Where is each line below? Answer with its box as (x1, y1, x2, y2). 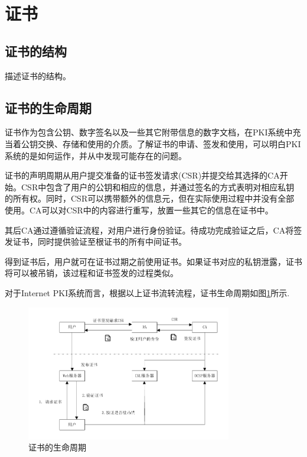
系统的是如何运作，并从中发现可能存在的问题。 (5, 149, 187, 161)
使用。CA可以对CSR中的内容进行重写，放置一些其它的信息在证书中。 (5, 203, 273, 216)
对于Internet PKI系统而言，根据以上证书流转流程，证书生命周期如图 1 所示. (5, 286, 290, 299)
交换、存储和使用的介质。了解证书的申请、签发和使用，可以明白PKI (37, 137, 301, 150)
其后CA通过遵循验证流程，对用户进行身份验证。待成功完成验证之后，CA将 (5, 223, 294, 236)
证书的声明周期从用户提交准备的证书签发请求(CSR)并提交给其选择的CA (5, 169, 280, 181)
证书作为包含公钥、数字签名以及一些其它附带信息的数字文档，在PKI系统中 (5, 126, 293, 138)
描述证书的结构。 (5, 69, 71, 82)
